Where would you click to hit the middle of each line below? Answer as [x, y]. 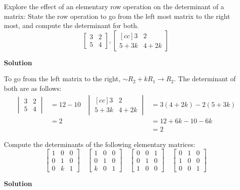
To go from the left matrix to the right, [62, 79]
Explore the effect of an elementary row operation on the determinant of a [114, 6]
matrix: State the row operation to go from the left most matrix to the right [117, 16]
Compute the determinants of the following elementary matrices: [100, 144]
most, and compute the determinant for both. [72, 25]
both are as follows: [33, 88]
